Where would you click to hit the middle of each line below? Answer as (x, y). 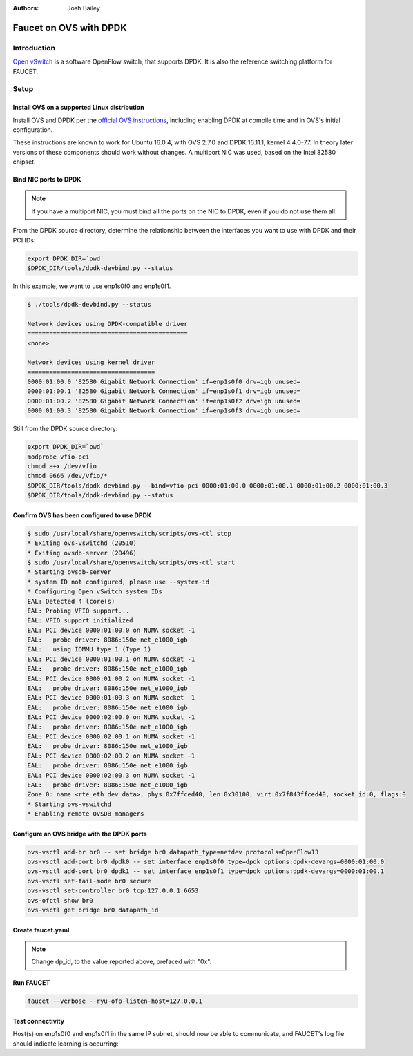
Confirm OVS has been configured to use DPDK (82, 515)
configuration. (33, 129)
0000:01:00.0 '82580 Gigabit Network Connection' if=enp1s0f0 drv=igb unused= (164, 382)
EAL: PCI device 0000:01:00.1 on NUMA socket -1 (111, 659)
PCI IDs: (24, 240)
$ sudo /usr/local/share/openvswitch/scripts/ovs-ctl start (131, 562)
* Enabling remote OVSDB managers (86, 814)
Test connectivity (39, 1021)
